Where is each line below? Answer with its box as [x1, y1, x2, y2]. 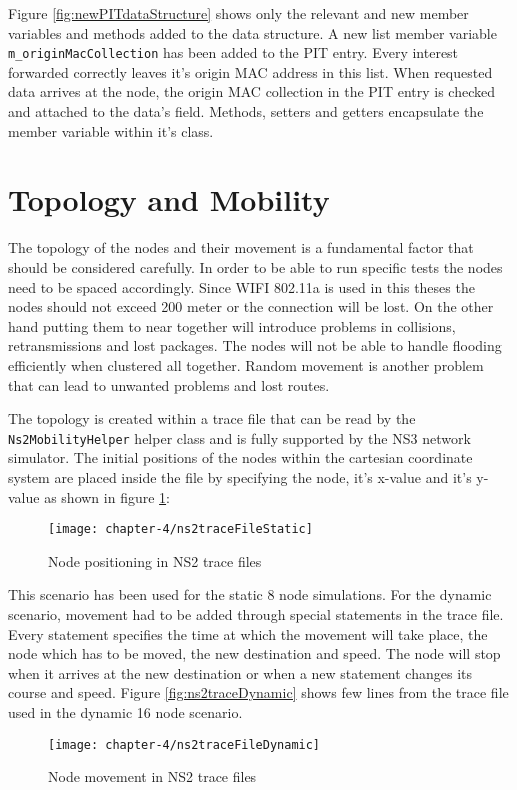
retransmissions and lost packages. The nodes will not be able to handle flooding [8, 335, 502, 356]
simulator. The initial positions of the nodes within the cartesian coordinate [8, 447, 473, 468]
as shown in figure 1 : [44, 486, 170, 507]
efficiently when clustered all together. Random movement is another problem [8, 354, 484, 375]
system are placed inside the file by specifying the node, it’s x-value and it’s [8, 466, 472, 487]
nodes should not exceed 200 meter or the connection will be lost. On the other [8, 296, 494, 317]
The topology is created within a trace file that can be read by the [8, 408, 416, 429]
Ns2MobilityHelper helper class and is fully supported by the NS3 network [8, 427, 471, 448]
